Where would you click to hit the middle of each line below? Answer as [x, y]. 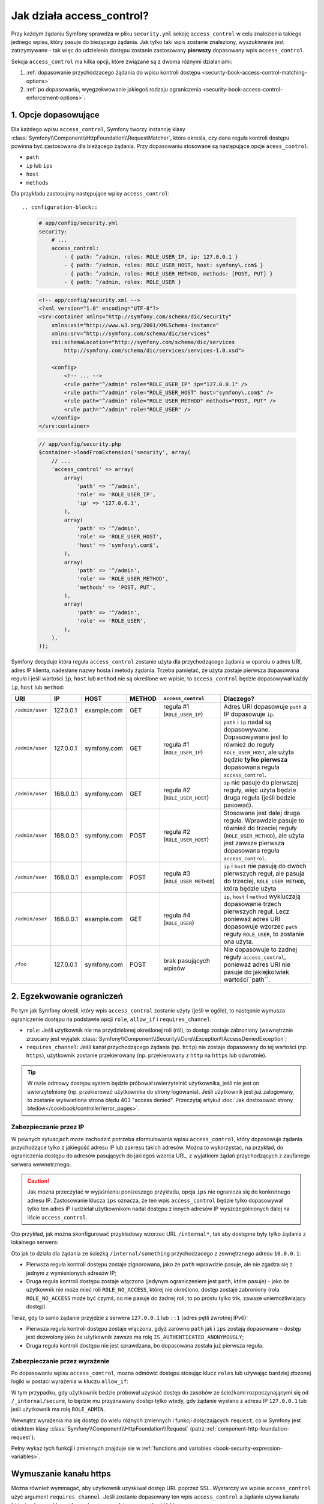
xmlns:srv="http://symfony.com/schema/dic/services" [130, 334]
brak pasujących [186, 961]
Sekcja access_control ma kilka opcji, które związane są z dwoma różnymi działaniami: [122, 61]
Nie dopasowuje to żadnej [260, 949]
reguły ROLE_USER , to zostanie [264, 934]
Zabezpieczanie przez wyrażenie [60, 1361]
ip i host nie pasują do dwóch [265, 866]
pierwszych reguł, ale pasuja [264, 874]
